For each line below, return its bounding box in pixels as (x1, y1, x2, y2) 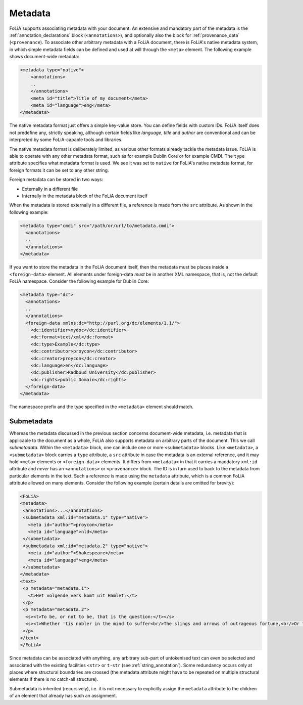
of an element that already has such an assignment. (9, 693, 117, 699)
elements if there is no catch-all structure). (9, 676, 98, 682)
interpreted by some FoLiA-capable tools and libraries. (9, 137, 123, 143)
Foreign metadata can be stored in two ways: (9, 177, 104, 183)
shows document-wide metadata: (9, 54, 79, 60)
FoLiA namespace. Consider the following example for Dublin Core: (9, 278, 149, 284)
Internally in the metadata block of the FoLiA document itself (22, 193, 148, 199)
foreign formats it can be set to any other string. (9, 167, 109, 173)
